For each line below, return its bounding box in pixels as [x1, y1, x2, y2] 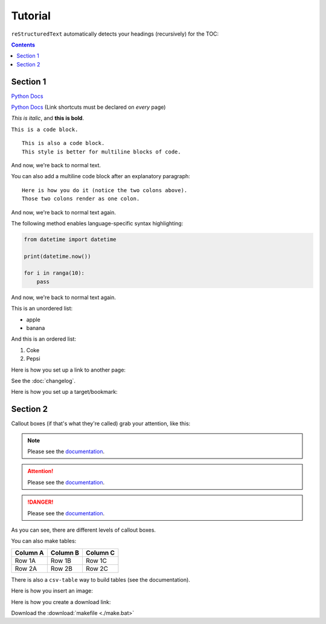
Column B [50, 548, 80, 557]
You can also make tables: [11, 538, 77, 545]
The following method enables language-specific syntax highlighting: [11, 219, 184, 227]
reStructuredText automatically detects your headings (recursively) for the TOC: [11, 30, 219, 37]
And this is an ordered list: [11, 335, 77, 343]
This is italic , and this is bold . [11, 115, 85, 122]
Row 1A [14, 556, 36, 565]
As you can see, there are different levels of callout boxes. [11, 526, 156, 533]
